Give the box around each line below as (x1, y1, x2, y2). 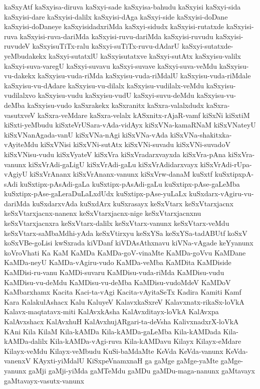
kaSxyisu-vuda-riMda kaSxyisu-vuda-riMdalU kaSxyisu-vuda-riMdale (38, 70, 251, 81)
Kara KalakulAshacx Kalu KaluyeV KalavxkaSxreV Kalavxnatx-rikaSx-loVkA (4, 296, 244, 307)
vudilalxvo (4, 90, 36, 100)
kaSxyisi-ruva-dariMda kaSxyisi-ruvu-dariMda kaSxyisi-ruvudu (20, 31, 213, 41)
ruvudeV (4, 41, 30, 51)
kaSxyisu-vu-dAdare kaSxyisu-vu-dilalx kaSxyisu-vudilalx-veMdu (4, 80, 204, 90)
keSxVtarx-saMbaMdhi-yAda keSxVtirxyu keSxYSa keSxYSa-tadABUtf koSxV (4, 227, 247, 238)
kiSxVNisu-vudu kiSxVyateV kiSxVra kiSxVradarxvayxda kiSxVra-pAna (4, 149, 226, 159)
